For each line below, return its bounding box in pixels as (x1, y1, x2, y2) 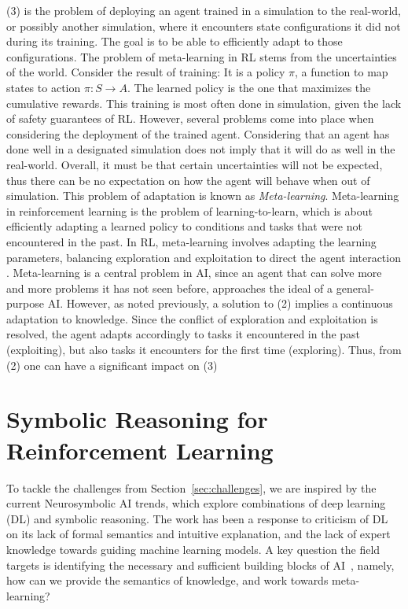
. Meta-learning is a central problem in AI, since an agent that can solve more (6, 264, 382, 281)
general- (336, 279, 374, 296)
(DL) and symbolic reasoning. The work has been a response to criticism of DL (6, 510, 388, 526)
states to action (6, 79, 81, 95)
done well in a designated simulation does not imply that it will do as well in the (6, 141, 395, 157)
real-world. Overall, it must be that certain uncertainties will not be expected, (6, 156, 383, 172)
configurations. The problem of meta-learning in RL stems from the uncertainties (6, 48, 397, 65)
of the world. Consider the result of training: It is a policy (6, 64, 285, 80)
